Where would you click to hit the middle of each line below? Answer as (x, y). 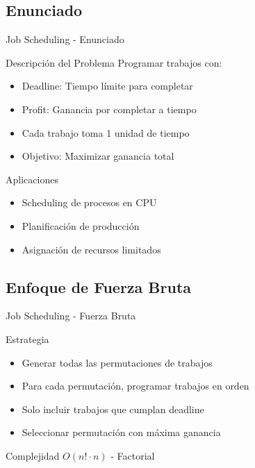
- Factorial (133, 455)
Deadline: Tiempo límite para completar (107, 86)
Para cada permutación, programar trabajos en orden (135, 386)
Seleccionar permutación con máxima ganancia (121, 432)
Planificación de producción (81, 225)
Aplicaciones (32, 179)
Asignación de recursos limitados (91, 249)
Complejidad (33, 455)
